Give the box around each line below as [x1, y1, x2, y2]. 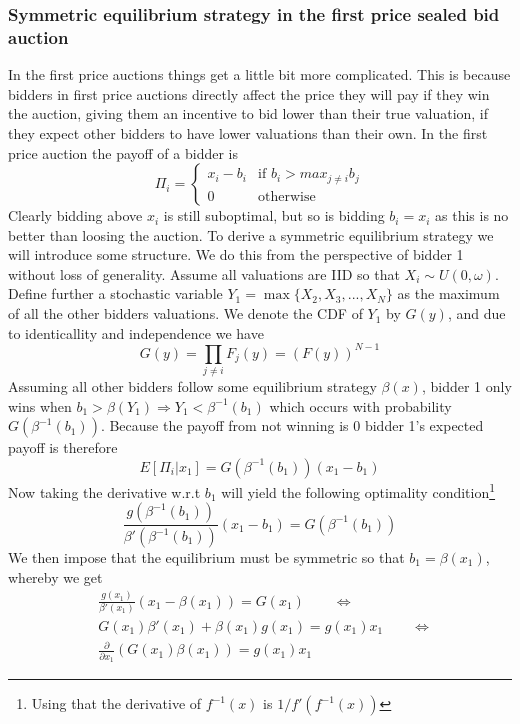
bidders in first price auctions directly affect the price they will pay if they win [8, 83, 490, 104]
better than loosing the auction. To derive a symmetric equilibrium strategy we [8, 224, 494, 245]
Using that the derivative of [31, 693, 202, 714]
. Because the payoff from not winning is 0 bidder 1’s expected [100, 415, 484, 436]
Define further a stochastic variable [8, 283, 223, 304]
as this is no [435, 205, 509, 226]
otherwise [258, 189, 316, 204]
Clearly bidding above [8, 205, 143, 226]
